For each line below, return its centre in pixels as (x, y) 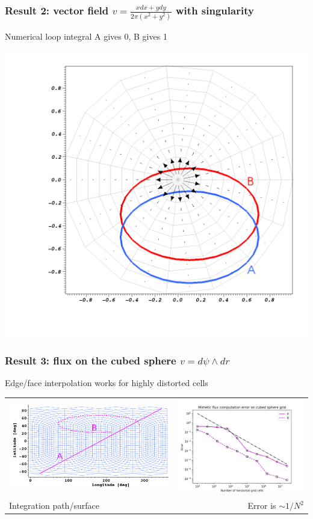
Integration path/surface (54, 505)
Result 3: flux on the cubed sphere (91, 360)
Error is (262, 505)
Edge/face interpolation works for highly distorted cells (107, 383)
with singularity (215, 10)
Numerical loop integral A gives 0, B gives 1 (86, 36)
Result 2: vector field (57, 10)
